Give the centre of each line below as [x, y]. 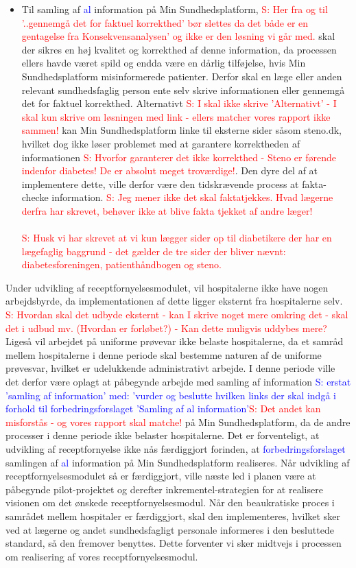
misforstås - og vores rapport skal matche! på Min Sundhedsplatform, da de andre [178, 422]
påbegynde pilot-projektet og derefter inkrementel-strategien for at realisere [164, 489]
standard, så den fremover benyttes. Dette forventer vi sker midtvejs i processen [174, 543]
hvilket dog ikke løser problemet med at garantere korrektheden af [161, 143]
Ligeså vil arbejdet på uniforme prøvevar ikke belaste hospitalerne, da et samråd [175, 341]
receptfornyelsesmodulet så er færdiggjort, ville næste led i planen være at [161, 476]
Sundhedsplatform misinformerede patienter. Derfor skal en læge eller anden [182, 76]
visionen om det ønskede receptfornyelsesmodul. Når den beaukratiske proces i [170, 502]
